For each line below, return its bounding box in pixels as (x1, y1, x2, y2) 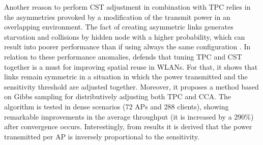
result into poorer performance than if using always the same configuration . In (4, 41, 251, 52)
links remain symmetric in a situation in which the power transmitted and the (4, 71, 248, 82)
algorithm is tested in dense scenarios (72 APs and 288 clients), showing (4, 101, 229, 111)
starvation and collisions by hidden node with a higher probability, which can (4, 31, 245, 42)
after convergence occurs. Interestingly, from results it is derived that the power (4, 121, 252, 132)
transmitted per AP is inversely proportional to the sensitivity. (4, 131, 199, 141)
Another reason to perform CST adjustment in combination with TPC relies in (4, 2, 251, 12)
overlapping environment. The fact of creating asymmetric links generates (4, 21, 233, 32)
